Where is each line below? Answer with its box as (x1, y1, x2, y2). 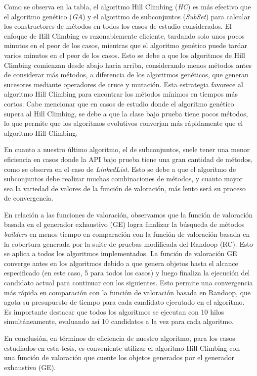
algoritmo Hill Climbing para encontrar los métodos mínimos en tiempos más (4, 89, 238, 99)
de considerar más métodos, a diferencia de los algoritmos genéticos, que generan (4, 69, 249, 80)
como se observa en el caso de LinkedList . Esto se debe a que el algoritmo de (4, 163, 236, 174)
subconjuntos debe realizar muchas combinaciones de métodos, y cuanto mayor (4, 173, 243, 184)
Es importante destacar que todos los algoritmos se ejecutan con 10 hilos (4, 306, 224, 317)
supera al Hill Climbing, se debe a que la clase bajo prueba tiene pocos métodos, (4, 108, 248, 118)
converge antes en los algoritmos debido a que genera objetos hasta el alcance (4, 258, 238, 268)
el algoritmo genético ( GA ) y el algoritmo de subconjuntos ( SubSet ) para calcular (4, 11, 250, 21)
